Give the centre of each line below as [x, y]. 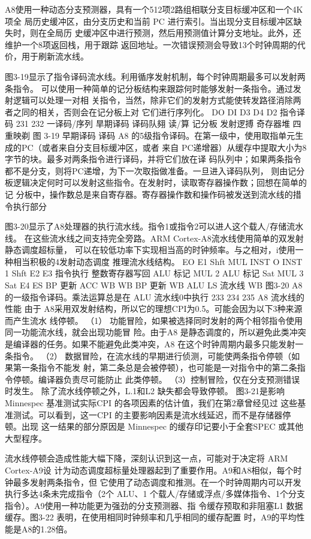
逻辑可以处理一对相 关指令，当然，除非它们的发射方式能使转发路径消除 [153, 100]
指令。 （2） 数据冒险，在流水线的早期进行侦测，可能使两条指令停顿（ [152, 355]
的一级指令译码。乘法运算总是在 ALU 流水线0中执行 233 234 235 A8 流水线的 [155, 297]
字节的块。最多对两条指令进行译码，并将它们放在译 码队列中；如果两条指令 [153, 159]
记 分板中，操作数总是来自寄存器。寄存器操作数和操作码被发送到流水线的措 [153, 194]
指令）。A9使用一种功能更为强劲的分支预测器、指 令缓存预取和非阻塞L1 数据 [154, 505]
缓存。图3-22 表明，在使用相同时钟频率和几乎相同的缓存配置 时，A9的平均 [151, 517]
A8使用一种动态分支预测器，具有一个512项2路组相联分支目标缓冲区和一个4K [154, 9]
